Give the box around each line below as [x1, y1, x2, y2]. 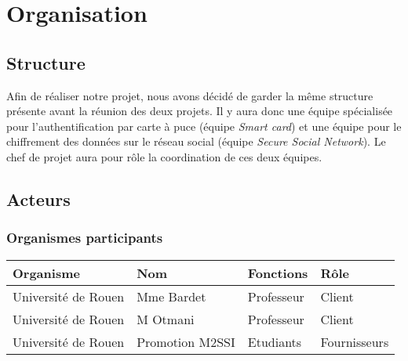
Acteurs [6, 186, 71, 211]
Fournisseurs [320, 332, 389, 351]
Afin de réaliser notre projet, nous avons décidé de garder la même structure [6, 87, 373, 103]
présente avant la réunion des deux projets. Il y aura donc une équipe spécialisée [6, 103, 393, 119]
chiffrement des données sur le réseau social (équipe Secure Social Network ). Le [6, 133, 386, 150]
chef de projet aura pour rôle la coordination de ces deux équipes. [6, 148, 322, 164]
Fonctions [247, 263, 308, 282]
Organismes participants [6, 228, 163, 247]
